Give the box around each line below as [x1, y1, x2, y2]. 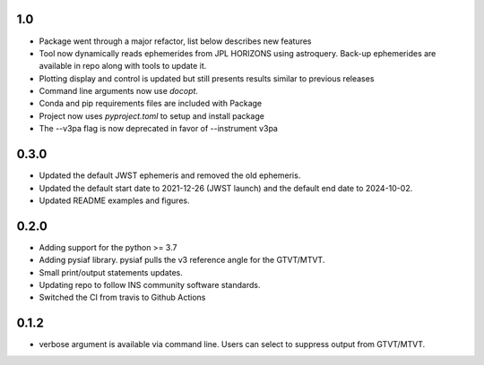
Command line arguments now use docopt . [39, 86, 199, 97]
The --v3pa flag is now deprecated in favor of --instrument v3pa [39, 123, 278, 134]
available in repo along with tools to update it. [39, 61, 207, 72]
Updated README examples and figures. [39, 195, 190, 206]
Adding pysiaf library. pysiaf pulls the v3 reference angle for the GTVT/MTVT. [39, 255, 325, 266]
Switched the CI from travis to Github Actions [39, 292, 206, 303]
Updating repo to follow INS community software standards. [39, 280, 261, 291]
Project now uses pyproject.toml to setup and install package [39, 110, 264, 121]
